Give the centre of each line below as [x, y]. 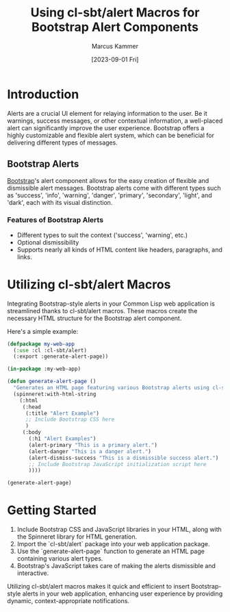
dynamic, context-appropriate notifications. [68, 601]
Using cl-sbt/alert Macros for [115, 13]
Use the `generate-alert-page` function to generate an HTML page [111, 551]
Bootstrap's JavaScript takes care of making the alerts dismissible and [116, 566]
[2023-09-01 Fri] [115, 59]
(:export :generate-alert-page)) [61, 357]
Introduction [43, 94]
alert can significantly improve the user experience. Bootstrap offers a [106, 127]
